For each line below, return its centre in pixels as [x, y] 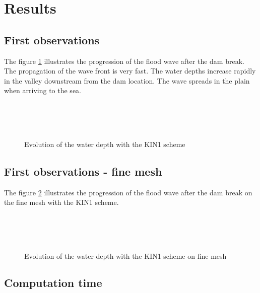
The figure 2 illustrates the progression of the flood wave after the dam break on [128, 192]
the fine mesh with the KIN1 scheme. [61, 202]
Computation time [53, 283]
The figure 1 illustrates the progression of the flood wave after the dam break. [124, 61]
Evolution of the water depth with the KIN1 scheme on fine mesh [125, 255]
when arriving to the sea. [43, 90]
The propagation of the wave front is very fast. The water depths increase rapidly [130, 71]
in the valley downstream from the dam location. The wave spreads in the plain [127, 80]
